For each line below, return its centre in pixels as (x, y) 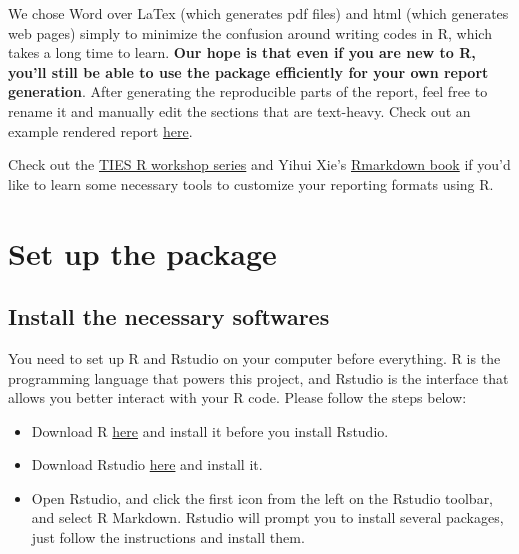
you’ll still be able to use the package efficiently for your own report (248, 71)
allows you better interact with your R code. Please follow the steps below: (237, 397)
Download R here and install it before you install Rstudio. (210, 430)
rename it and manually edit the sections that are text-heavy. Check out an (239, 110)
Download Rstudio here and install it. (147, 464)
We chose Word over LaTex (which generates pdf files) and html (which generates (258, 13)
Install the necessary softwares (169, 316)
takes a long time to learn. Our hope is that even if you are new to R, (242, 52)
